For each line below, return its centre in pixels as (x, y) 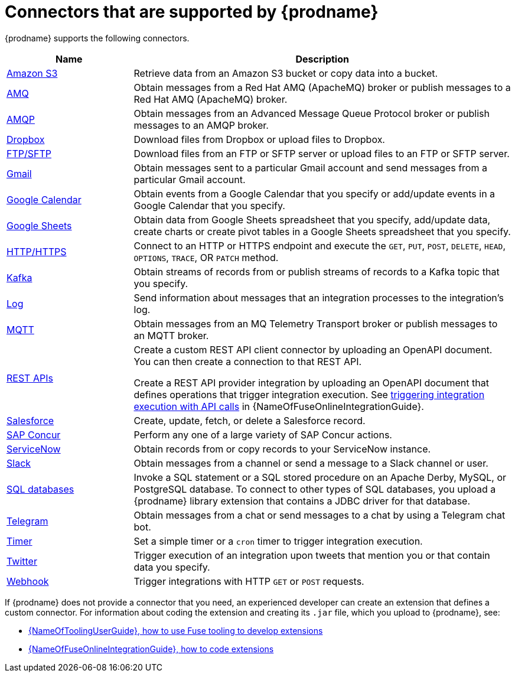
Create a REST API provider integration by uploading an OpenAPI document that (311, 383)
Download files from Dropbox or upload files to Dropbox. (259, 139)
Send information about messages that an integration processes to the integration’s (319, 297)
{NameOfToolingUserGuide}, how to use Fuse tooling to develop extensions (176, 630)
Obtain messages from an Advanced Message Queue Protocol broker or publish (312, 113)
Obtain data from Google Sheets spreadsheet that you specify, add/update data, (312, 219)
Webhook (28, 581)
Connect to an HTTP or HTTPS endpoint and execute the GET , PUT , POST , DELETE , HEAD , (320, 245)
